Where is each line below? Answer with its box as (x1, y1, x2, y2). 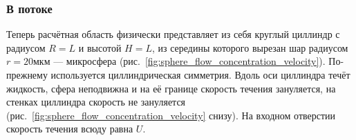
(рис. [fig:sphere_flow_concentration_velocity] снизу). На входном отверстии (6, 108, 336, 122)
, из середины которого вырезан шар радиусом (151, 40, 348, 54)
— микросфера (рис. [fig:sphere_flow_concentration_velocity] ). (53, 54, 326, 68)
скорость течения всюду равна (6, 121, 133, 136)
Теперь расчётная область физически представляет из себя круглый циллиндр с (6, 27, 340, 41)
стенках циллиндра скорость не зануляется (6, 94, 186, 109)
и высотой (78, 40, 122, 54)
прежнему (6, 68, 48, 81)
